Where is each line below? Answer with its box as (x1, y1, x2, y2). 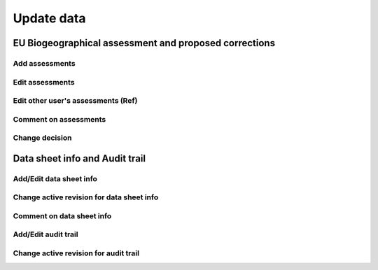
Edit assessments (13, 77, 75, 87)
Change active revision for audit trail (13, 248, 140, 258)
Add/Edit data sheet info (13, 173, 98, 183)
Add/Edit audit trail (13, 229, 78, 239)
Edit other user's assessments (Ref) (13, 96, 138, 106)
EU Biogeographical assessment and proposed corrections (13, 37, 276, 49)
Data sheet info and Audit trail (13, 152, 146, 164)
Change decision (13, 133, 72, 143)
